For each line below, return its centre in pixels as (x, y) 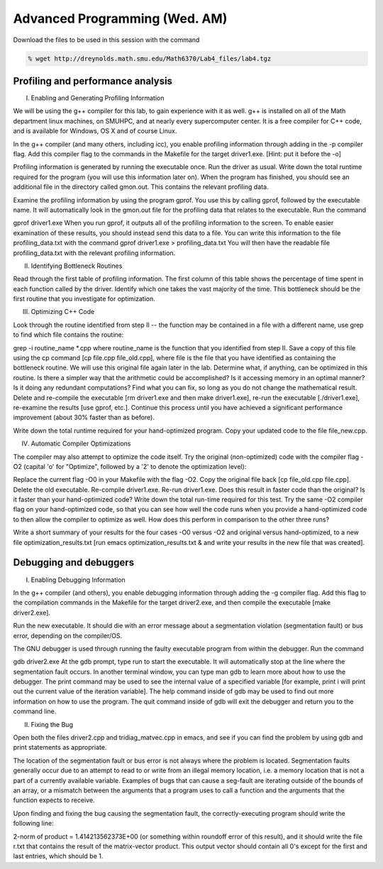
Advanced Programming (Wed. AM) (120, 18)
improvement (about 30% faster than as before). (84, 417)
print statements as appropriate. (60, 747)
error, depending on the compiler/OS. (68, 635)
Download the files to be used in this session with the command (106, 40)
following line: (33, 824)
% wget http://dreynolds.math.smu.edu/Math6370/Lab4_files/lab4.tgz (150, 58)
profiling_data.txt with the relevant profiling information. (94, 253)
